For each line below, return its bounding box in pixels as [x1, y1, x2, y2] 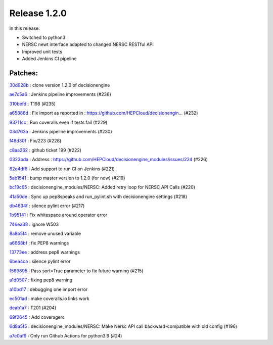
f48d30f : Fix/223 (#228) [9, 138, 62, 144]
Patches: [9, 69, 38, 77]
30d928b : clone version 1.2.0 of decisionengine [9, 82, 110, 88]
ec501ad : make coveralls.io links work [9, 295, 89, 302]
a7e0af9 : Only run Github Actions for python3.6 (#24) [9, 332, 122, 338]
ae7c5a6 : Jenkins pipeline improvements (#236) [9, 91, 111, 97]
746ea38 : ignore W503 [9, 221, 59, 227]
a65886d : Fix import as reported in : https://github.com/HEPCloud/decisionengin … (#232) [9, 110, 198, 116]
